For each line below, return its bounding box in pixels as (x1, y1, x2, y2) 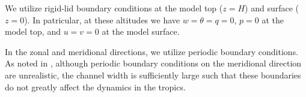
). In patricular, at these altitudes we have (24, 13, 180, 26)
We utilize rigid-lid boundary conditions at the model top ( (5, 2, 223, 14)
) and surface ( (245, 2, 299, 14)
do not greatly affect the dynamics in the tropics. (5, 80, 186, 93)
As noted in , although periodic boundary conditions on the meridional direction (5, 57, 302, 69)
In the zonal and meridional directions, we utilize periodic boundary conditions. (5, 45, 299, 57)
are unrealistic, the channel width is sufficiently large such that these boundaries (5, 68, 301, 81)
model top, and (5, 25, 61, 38)
